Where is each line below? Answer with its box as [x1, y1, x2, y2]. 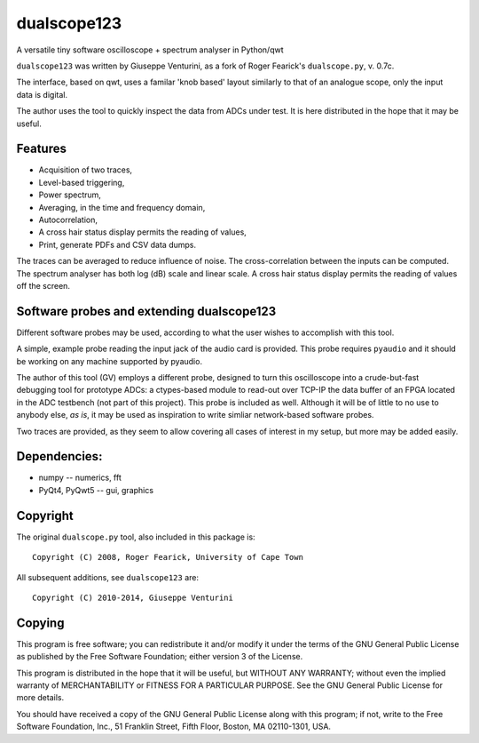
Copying [16, 615, 65, 630]
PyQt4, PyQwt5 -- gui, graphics [38, 484, 154, 495]
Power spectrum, [38, 189, 102, 200]
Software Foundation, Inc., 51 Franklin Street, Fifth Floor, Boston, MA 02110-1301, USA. [16, 721, 332, 732]
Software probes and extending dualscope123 [16, 303, 277, 319]
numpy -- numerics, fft [38, 472, 122, 483]
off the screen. [16, 280, 71, 291]
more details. [16, 692, 65, 703]
